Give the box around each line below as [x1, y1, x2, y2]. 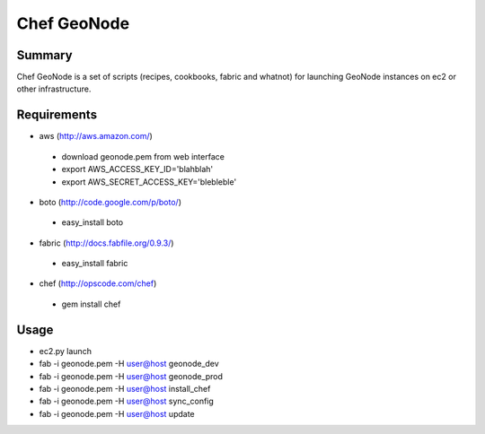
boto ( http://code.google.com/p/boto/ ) [39, 196, 181, 207]
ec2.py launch [39, 345, 92, 356]
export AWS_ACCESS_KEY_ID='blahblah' [61, 164, 214, 175]
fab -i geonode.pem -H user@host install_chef [39, 383, 211, 394]
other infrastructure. [16, 83, 92, 94]
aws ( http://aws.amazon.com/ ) [39, 131, 153, 142]
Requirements [16, 108, 98, 123]
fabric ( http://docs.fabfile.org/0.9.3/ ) [39, 238, 174, 248]
